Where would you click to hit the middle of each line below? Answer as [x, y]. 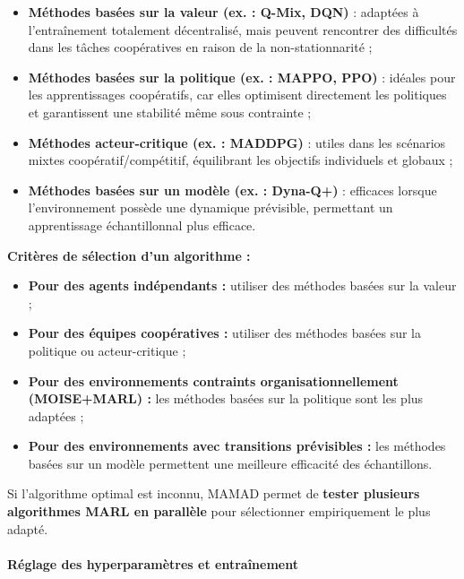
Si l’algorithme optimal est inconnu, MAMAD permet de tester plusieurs [214, 493]
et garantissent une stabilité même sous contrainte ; [170, 112]
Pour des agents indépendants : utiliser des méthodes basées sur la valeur [242, 285]
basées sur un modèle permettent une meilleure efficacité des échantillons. [230, 463]
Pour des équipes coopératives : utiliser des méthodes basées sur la [225, 333]
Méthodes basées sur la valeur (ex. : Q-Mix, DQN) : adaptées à [223, 12]
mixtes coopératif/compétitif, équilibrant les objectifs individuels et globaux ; [241, 160]
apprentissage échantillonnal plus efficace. [142, 225]
